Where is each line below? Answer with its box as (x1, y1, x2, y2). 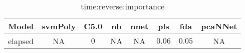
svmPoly (41, 20, 76, 32)
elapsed (8, 35, 34, 47)
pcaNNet (201, 20, 237, 32)
